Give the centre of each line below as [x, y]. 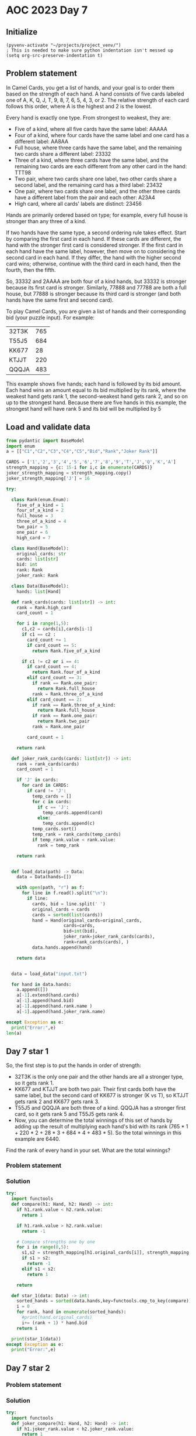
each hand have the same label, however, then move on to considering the [95, 251]
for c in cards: [52, 801]
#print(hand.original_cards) [57, 1318]
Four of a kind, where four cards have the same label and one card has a [102, 135]
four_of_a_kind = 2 [40, 510]
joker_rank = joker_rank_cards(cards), [109, 937]
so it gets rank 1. [34, 1083]
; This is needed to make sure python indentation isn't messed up [90, 50]
